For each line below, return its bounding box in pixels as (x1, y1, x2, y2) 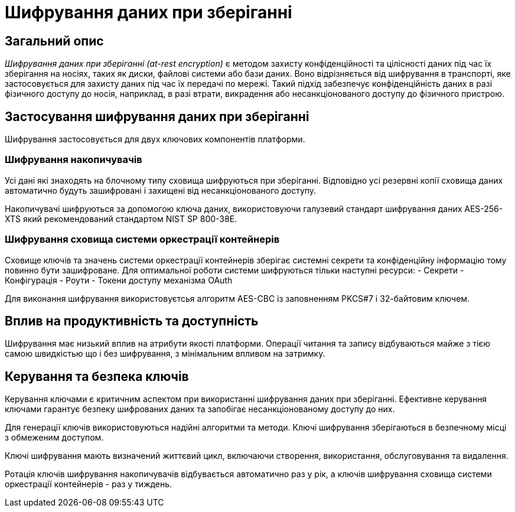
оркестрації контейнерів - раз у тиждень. (5, 479, 172, 490)
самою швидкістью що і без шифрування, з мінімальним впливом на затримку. (5, 348, 325, 359)
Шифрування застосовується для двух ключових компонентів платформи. (5, 134, 305, 145)
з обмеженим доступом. (5, 432, 104, 443)
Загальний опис (5, 33, 104, 48)
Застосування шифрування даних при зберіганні (5, 109, 309, 124)
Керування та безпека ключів (5, 368, 189, 384)
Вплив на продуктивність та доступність (5, 313, 259, 328)
